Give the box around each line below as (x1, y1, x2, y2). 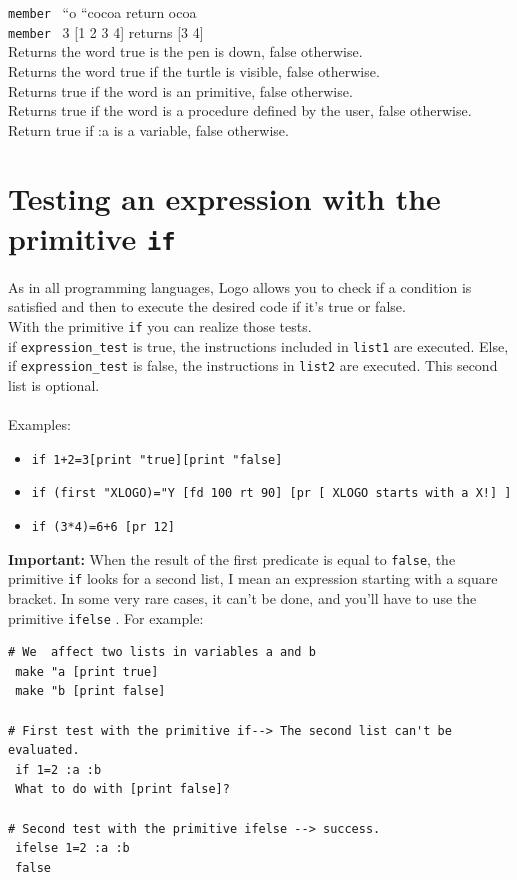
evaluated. (8, 743, 80, 758)
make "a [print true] (15, 664, 159, 679)
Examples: (8, 414, 71, 435)
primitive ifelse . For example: (8, 607, 204, 628)
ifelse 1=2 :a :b (15, 841, 130, 856)
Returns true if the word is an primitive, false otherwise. (8, 80, 353, 101)
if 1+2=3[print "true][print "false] (31, 452, 283, 467)
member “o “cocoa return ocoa (8, 2, 197, 22)
